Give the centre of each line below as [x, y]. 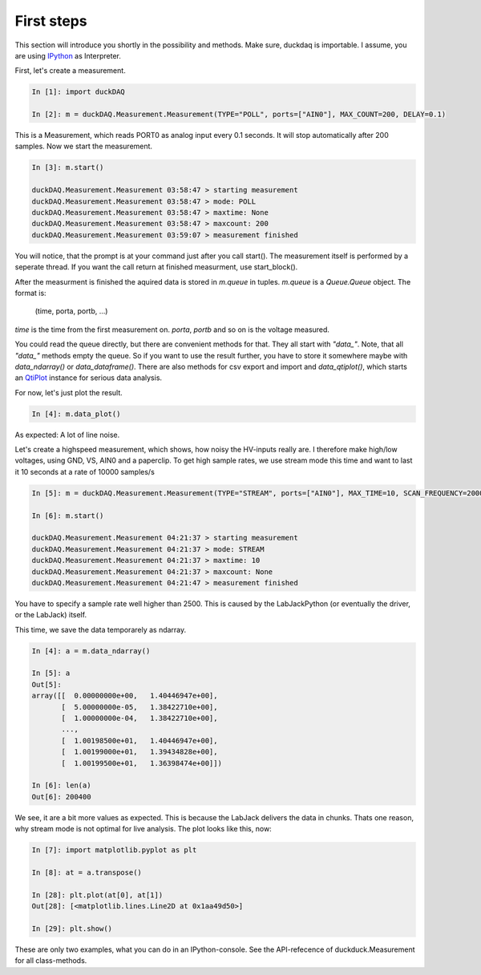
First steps [51, 21]
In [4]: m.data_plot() [76, 414]
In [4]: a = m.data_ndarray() [91, 651]
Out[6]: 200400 [61, 797]
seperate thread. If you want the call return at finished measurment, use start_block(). [156, 267]
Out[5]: [46, 684]
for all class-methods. [51, 961]
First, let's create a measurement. [70, 71]
